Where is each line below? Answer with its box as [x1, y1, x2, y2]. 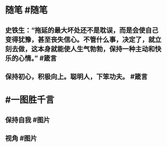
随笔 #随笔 [5, 4, 48, 16]
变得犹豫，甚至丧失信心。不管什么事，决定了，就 [5, 35, 155, 44]
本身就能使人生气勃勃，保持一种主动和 [37, 44, 155, 53]
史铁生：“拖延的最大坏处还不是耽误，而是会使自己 [5, 26, 159, 34]
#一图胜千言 [5, 94, 55, 106]
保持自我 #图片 [5, 116, 51, 124]
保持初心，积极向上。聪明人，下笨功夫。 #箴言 [5, 72, 148, 81]
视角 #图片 [5, 134, 37, 143]
